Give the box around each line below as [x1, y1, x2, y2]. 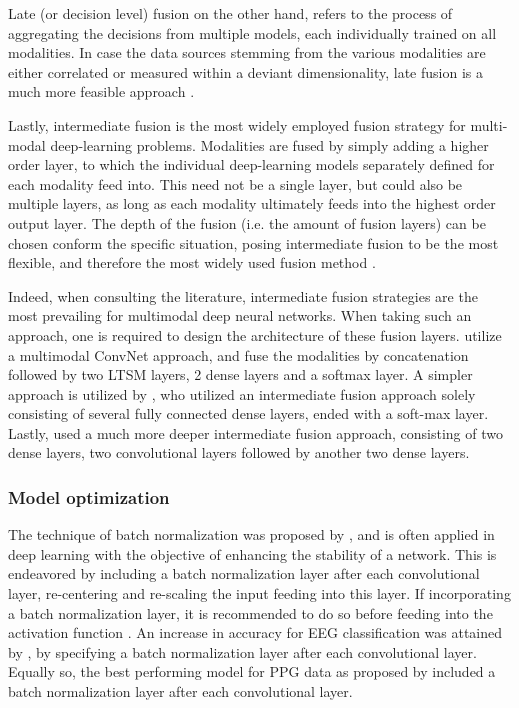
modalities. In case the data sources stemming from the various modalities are [8, 42, 486, 63]
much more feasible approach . [8, 81, 195, 102]
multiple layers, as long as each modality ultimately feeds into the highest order [8, 193, 496, 214]
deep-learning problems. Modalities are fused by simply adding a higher [50, 134, 489, 155]
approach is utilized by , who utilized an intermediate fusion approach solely [8, 383, 476, 404]
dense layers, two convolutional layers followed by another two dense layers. [8, 442, 470, 463]
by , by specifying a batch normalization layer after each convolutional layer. [8, 641, 477, 662]
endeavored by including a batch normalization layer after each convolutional [8, 563, 480, 584]
